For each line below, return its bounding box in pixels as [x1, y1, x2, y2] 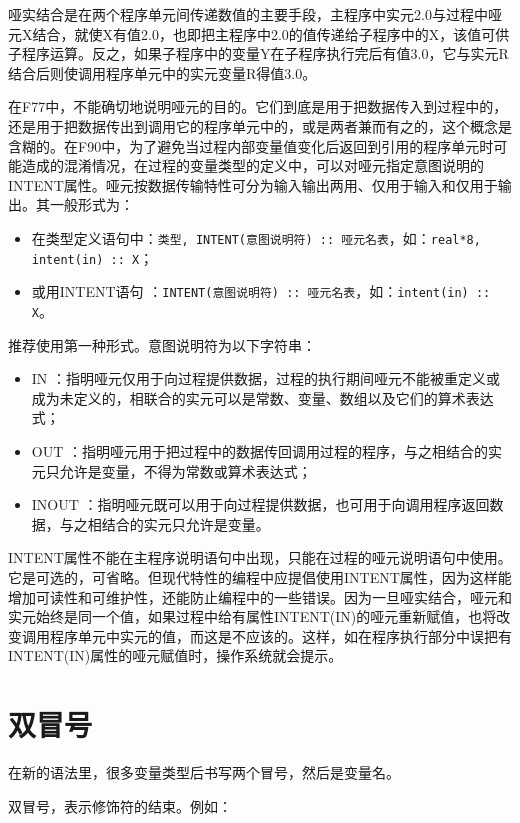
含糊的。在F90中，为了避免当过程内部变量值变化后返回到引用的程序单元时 [8, 135, 494, 156]
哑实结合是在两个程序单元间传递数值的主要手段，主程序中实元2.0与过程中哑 [8, 4, 502, 24]
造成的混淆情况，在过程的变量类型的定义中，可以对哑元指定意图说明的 [21, 155, 484, 176]
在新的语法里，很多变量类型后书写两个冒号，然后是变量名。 [8, 762, 400, 782]
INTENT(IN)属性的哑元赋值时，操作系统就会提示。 [8, 645, 343, 666]
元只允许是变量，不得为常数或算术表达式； [31, 460, 312, 481]
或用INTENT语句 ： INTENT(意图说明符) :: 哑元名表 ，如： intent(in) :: [31, 281, 491, 302]
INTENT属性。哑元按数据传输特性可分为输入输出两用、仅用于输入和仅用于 [8, 174, 498, 195]
